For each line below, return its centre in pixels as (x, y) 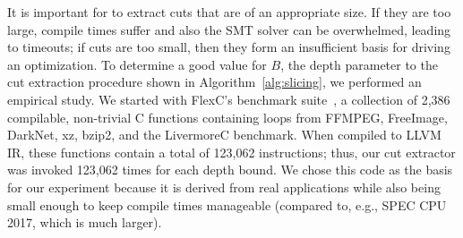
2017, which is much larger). (85, 222)
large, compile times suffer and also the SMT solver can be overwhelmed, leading (229, 29)
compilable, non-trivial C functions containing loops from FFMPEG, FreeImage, (227, 117)
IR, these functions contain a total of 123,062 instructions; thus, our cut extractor (231, 152)
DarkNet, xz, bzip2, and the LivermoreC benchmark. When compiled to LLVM (224, 135)
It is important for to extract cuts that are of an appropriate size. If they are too (229, 12)
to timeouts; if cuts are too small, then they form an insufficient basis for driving (229, 47)
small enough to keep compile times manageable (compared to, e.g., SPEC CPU (227, 204)
